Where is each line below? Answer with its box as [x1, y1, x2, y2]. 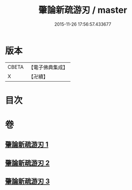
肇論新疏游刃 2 [5, 159, 50, 167]
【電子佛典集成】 [28, 64, 68, 71]
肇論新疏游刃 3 [5, 177, 50, 186]
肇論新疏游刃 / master [38, 4, 127, 16]
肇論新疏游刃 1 [5, 141, 49, 149]
